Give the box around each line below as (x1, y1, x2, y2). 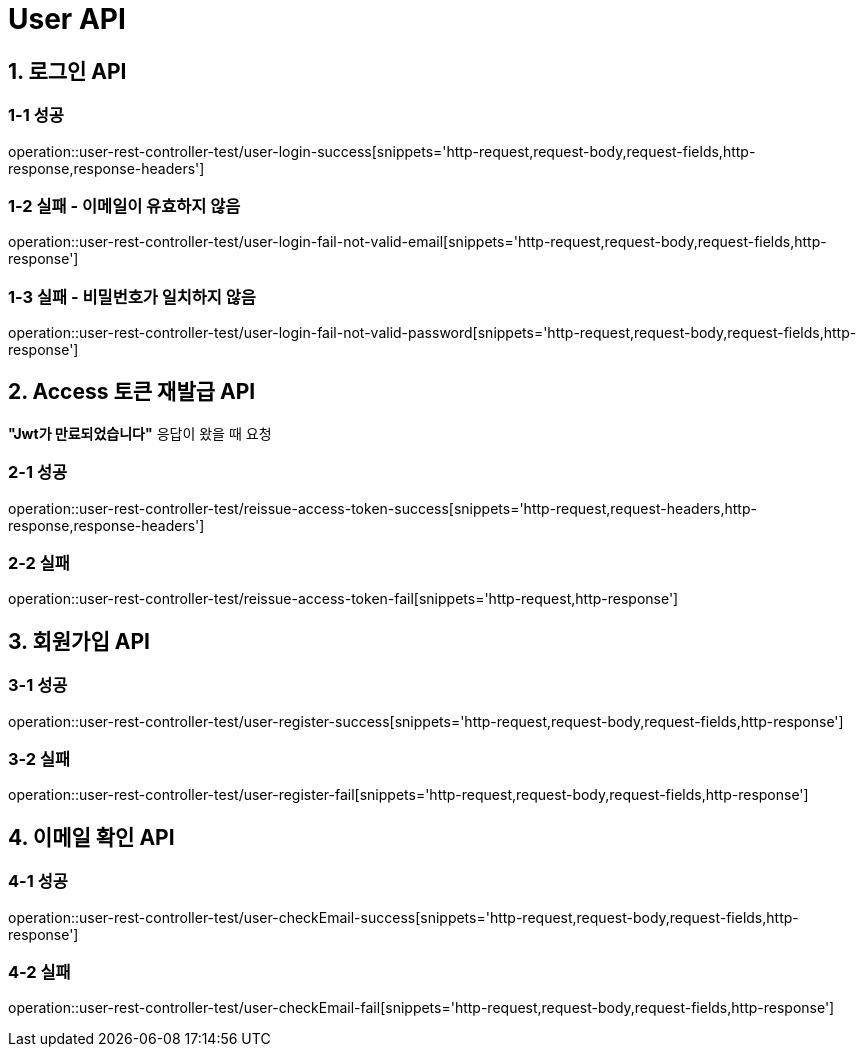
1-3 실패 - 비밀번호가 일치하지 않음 (8, 286, 256, 307)
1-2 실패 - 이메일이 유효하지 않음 (8, 195, 241, 216)
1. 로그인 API (8, 58, 127, 84)
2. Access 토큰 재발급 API (8, 379, 256, 405)
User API (8, 2, 126, 36)
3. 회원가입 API (8, 628, 150, 654)
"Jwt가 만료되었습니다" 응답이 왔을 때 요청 (8, 424, 272, 442)
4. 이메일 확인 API (8, 824, 175, 850)
